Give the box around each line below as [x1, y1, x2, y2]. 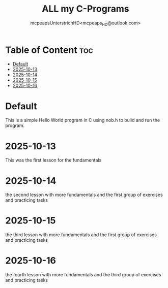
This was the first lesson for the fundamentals [5, 157, 102, 163]
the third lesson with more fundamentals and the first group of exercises [5, 232, 157, 238]
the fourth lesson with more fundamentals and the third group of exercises [5, 272, 161, 278]
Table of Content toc [5, 44, 93, 56]
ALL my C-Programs [42, 3, 129, 15]
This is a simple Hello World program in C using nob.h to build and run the [5, 117, 160, 123]
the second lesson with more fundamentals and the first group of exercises [5, 191, 163, 198]
